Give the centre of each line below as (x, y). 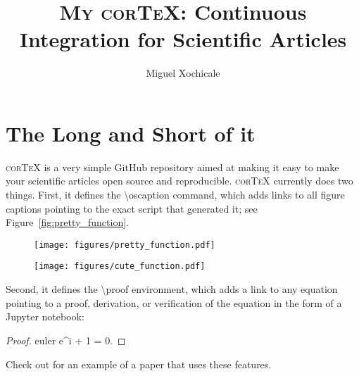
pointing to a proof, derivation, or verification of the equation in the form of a (174, 302)
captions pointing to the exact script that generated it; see (132, 208)
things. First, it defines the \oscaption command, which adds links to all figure (175, 195)
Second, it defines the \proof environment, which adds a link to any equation (172, 289)
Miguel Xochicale (183, 73)
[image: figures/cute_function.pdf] (120, 267)
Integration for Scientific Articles (183, 39)
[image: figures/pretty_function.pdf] (125, 245)
